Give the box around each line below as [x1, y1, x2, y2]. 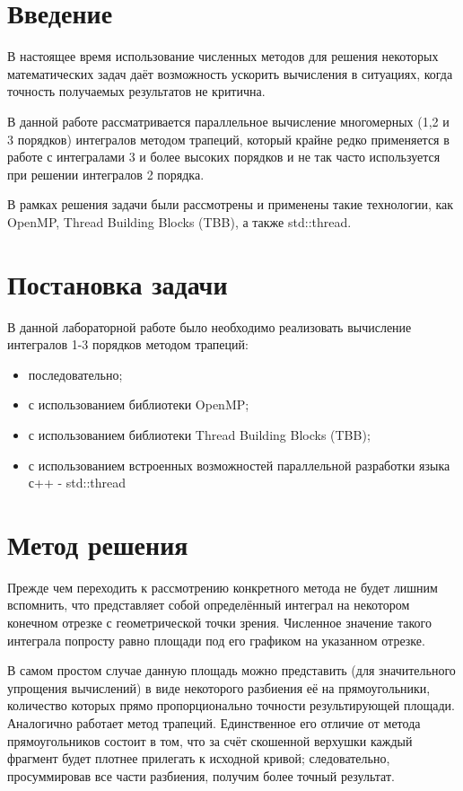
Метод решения [7, 525, 188, 562]
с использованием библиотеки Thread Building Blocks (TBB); [28, 425, 371, 444]
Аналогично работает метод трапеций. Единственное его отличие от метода [7, 714, 421, 733]
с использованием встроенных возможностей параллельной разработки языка [28, 455, 450, 474]
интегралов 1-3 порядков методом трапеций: [7, 335, 249, 354]
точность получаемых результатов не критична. [7, 82, 266, 101]
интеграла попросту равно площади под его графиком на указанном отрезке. [7, 630, 425, 649]
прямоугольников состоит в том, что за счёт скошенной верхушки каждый [7, 731, 413, 750]
